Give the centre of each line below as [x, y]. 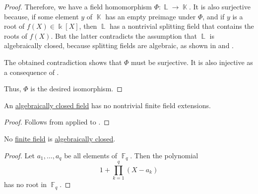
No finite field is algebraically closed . [60, 138]
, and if [214, 16]
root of [14, 26]
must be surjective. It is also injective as [192, 62]
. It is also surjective [220, 6]
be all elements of [91, 155]
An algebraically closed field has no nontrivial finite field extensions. [107, 105]
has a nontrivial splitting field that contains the [182, 26]
